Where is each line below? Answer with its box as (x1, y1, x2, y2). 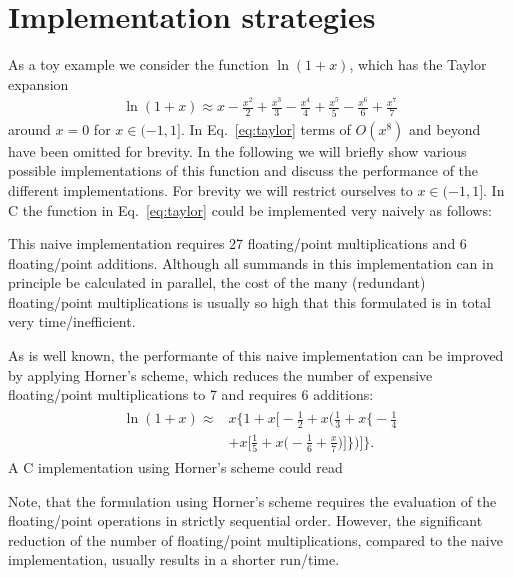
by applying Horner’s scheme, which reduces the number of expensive (8, 364, 433, 385)
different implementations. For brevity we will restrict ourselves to (8, 179, 413, 200)
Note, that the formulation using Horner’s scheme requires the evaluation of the (8, 490, 497, 511)
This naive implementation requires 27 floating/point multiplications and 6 (8, 233, 467, 254)
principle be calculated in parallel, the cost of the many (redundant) (8, 272, 426, 293)
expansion (8, 73, 69, 94)
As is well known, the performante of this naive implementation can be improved (8, 345, 504, 366)
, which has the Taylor (349, 54, 487, 75)
